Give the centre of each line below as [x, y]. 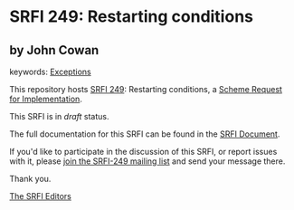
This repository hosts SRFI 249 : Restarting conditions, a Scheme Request [146, 89]
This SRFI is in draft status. [59, 116]
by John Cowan [54, 50]
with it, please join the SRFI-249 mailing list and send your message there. [147, 161]
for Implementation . [46, 99]
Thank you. [30, 179]
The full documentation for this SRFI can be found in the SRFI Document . [145, 134]
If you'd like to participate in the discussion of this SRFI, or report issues [143, 152]
